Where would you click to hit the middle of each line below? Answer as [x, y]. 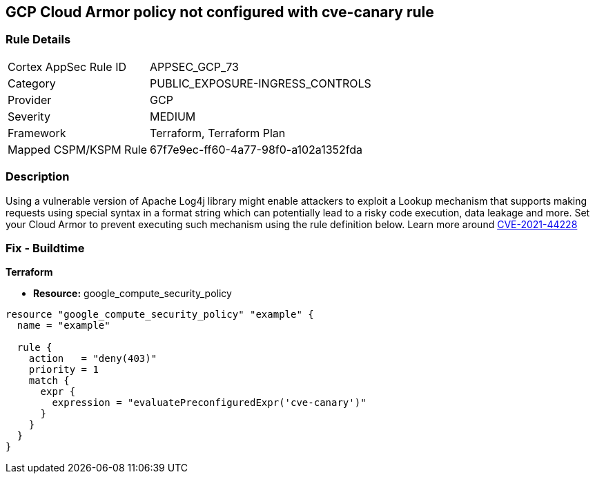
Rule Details [38, 40]
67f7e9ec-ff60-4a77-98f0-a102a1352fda [256, 149]
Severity [29, 116]
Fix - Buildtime [45, 248]
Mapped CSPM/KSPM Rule [78, 149]
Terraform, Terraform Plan [218, 133]
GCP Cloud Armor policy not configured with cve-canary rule [220, 12]
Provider [30, 100]
